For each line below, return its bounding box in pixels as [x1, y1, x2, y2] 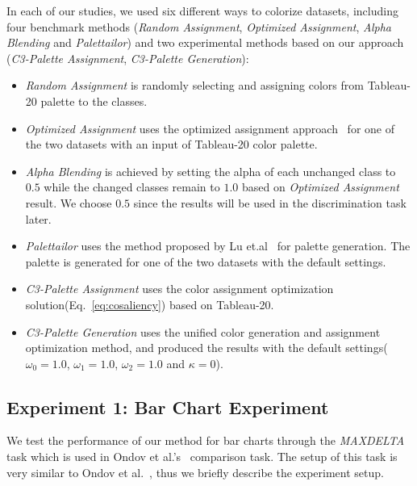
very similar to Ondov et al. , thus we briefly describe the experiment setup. [6, 463, 384, 480]
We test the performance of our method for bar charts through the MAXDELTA [6, 432, 405, 449]
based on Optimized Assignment [242, 178, 399, 195]
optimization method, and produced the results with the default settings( [25, 339, 388, 356]
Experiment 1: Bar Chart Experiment [6, 394, 329, 419]
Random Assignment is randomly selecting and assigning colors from [25, 77, 364, 94]
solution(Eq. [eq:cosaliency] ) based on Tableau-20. [25, 295, 274, 312]
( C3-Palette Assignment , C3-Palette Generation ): [6, 49, 249, 66]
